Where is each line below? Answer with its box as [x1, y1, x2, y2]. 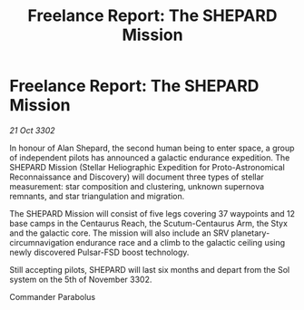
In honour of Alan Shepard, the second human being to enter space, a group [9, 142, 295, 153]
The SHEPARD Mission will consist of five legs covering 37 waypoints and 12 [9, 208, 296, 218]
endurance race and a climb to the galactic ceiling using [75, 237, 286, 247]
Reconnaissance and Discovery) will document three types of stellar [9, 171, 265, 182]
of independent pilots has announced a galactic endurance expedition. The [9, 151, 290, 163]
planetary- [230, 228, 270, 238]
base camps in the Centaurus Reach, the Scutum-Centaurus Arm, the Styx [9, 218, 289, 228]
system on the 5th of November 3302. [9, 274, 152, 285]
